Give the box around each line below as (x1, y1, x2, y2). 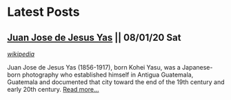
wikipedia (7, 50, 35, 58)
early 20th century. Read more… (7, 86, 99, 93)
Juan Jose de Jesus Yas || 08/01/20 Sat (7, 32, 181, 43)
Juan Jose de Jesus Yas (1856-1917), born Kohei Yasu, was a (7, 63, 181, 71)
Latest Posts (7, 4, 80, 20)
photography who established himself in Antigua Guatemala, (21, 70, 194, 79)
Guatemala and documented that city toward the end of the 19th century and (7, 78, 225, 86)
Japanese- (181, 63, 213, 71)
